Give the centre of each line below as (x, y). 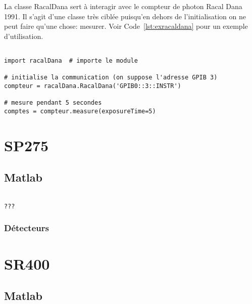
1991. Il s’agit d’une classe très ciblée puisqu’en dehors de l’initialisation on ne (125, 16)
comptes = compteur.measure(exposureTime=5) (80, 111)
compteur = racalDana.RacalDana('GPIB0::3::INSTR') (93, 86)
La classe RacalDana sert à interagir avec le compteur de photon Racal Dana (123, 6)
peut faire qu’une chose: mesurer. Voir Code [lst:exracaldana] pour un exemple (126, 26)
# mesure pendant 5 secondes (53, 103)
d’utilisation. (24, 36)
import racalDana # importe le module (71, 61)
